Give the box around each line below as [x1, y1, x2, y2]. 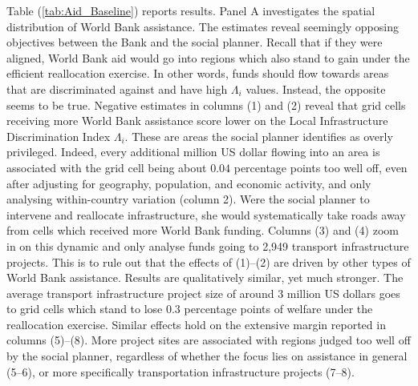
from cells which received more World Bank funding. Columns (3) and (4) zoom [6, 222, 399, 239]
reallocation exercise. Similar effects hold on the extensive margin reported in [6, 316, 386, 332]
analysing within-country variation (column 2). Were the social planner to [6, 191, 370, 207]
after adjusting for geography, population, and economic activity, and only [6, 175, 371, 191]
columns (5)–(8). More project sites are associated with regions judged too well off [6, 332, 411, 348]
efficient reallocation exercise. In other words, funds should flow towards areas [6, 65, 389, 82]
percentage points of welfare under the [184, 300, 373, 317]
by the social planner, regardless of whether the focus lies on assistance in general [6, 348, 408, 364]
